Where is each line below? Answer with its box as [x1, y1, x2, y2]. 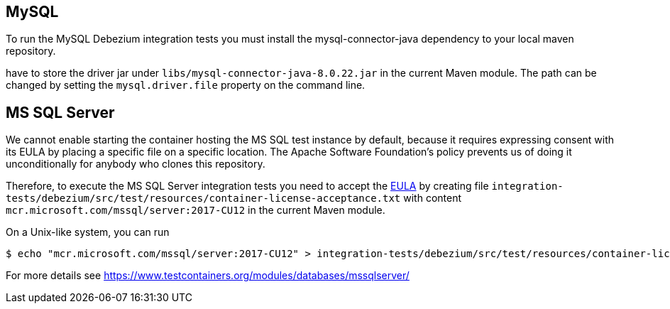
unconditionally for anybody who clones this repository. [6, 158, 265, 170]
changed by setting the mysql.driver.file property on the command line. [6, 79, 366, 92]
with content [403, 192, 461, 205]
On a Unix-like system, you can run [6, 226, 170, 239]
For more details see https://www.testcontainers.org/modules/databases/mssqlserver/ [6, 269, 410, 282]
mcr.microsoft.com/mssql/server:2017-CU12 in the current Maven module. [6, 204, 385, 217]
